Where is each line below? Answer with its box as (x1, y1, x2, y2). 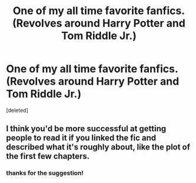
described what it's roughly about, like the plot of (6, 142, 190, 152)
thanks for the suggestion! (6, 169, 84, 177)
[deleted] (6, 107, 28, 114)
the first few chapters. (6, 151, 90, 161)
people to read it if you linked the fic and (6, 133, 157, 143)
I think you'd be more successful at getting (6, 124, 167, 134)
